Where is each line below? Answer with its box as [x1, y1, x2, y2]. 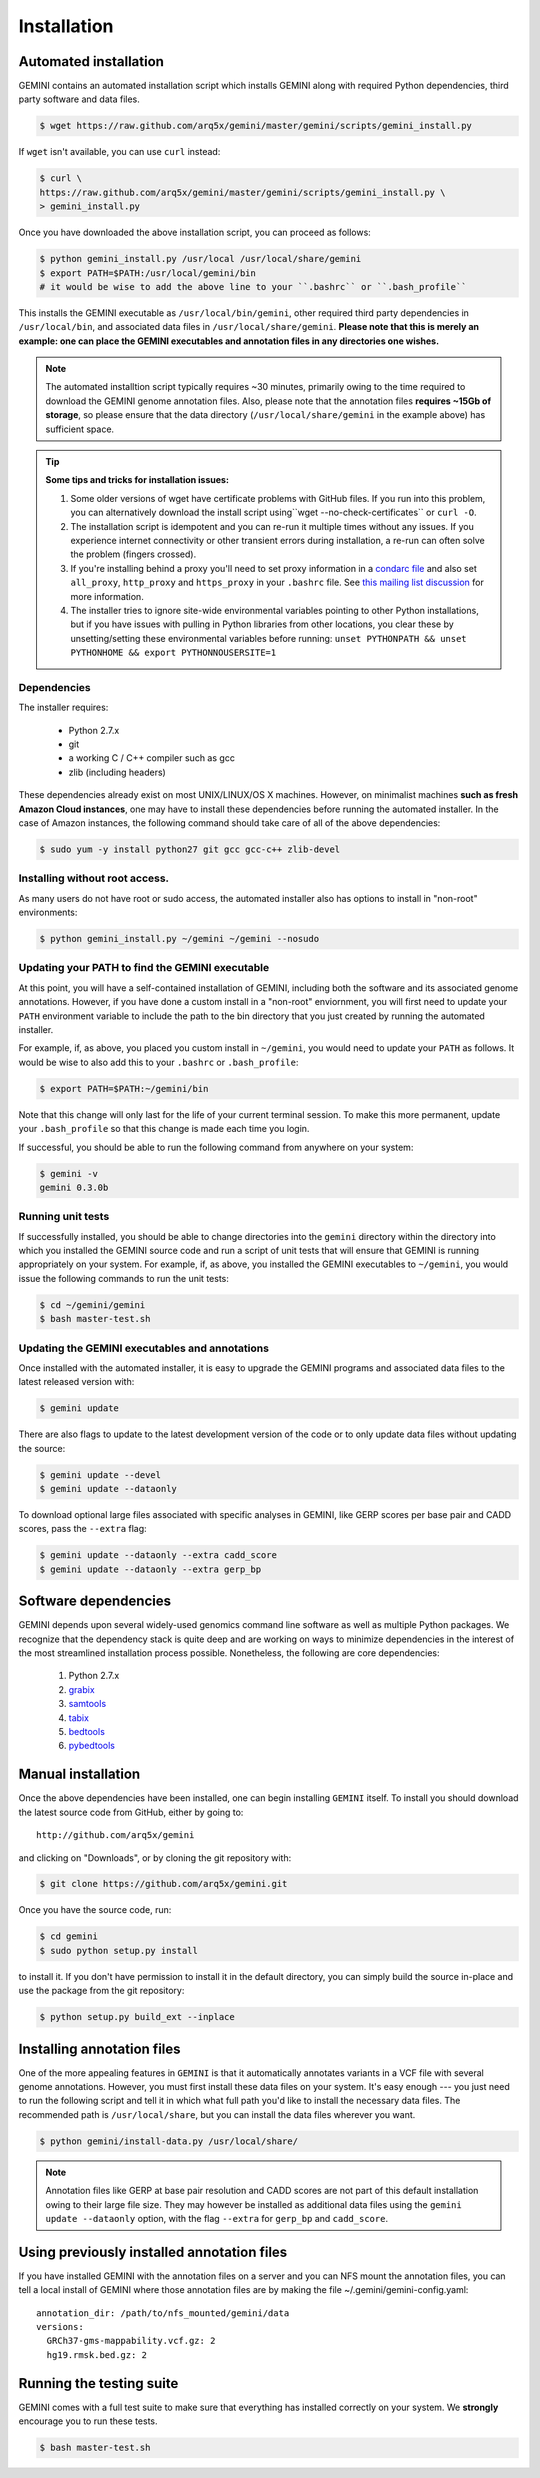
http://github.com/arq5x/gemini [36, 1830, 195, 1841]
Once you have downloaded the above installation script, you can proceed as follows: [18, 226, 372, 239]
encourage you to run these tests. [18, 2415, 159, 2427]
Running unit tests [18, 1210, 110, 1224]
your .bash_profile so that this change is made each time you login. [18, 1123, 310, 1135]
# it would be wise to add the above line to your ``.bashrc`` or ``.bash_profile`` [39, 281, 467, 292]
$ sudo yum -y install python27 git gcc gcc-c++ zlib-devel [39, 843, 341, 855]
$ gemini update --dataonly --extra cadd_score [39, 1550, 277, 1561]
